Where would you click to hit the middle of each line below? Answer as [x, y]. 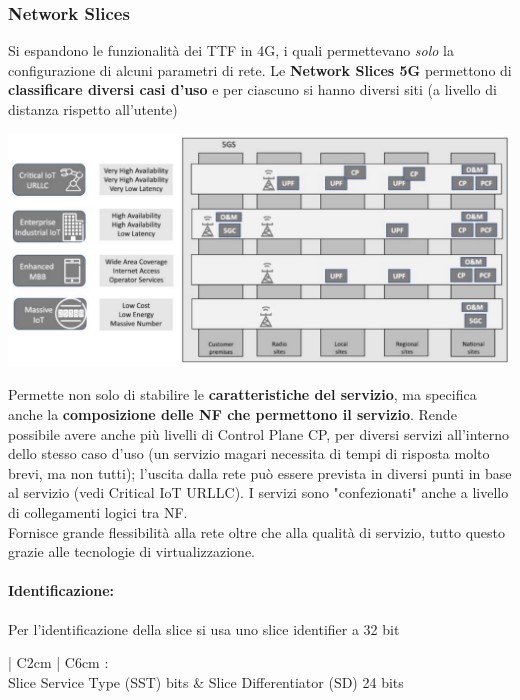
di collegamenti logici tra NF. [98, 512]
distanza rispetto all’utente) [93, 109]
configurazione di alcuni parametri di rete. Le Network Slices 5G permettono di [260, 69]
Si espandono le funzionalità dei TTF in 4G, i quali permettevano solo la [231, 50]
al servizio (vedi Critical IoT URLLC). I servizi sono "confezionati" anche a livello [258, 492]
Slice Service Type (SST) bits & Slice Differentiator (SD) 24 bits [206, 681]
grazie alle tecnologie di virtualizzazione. [132, 551]
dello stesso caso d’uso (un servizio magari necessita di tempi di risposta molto [249, 453]
